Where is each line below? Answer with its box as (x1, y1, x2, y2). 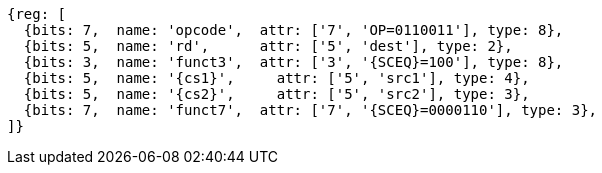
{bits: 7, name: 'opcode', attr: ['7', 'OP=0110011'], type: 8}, (23, 22, 564, 38)
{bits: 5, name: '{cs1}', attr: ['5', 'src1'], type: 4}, (23, 70, 530, 86)
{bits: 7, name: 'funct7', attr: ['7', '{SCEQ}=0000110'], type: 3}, (23, 102, 598, 118)
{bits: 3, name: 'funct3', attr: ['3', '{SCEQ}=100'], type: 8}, (23, 54, 564, 70)
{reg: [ (7, 6, 67, 22)
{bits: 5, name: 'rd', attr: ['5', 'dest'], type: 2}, (23, 38, 513, 54)
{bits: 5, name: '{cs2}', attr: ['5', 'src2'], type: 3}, (23, 86, 530, 102)
